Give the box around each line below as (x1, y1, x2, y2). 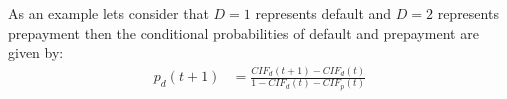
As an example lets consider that (8, 3, 209, 23)
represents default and (255, 3, 392, 23)
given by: (8, 42, 64, 63)
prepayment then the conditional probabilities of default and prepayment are (8, 22, 479, 43)
